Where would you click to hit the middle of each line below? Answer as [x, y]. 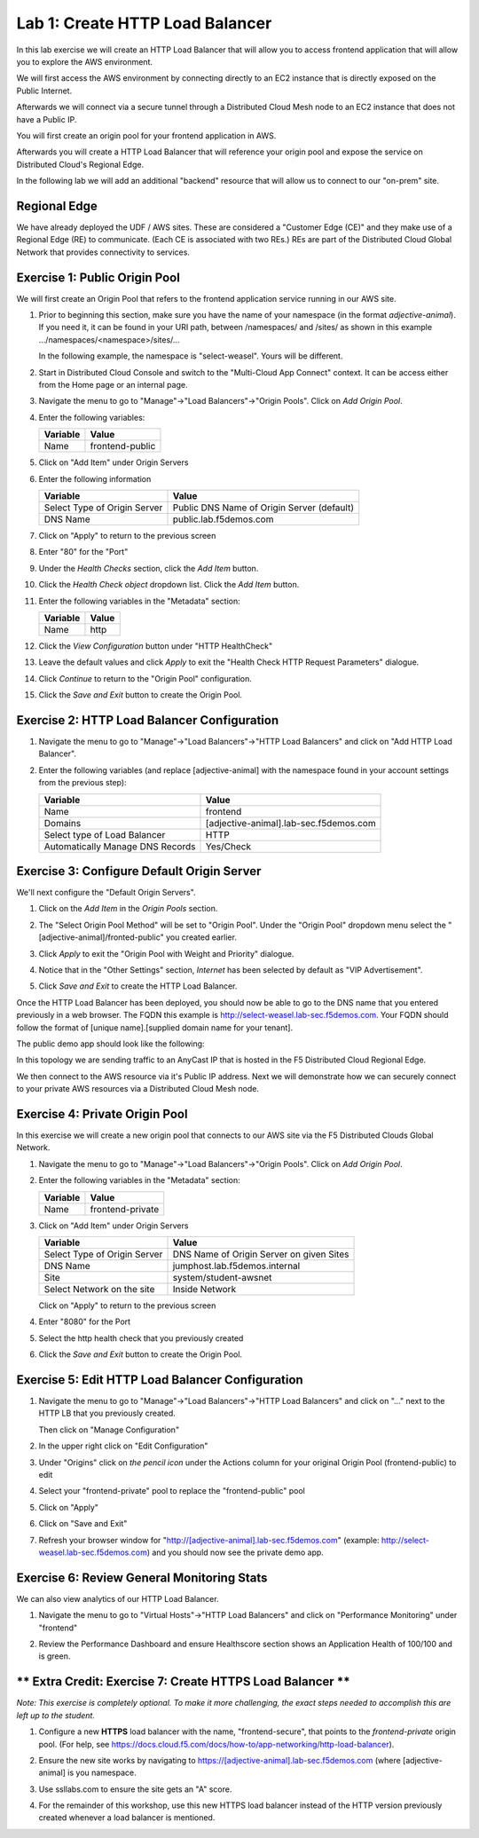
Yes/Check [228, 846]
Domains [63, 823]
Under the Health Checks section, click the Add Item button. [149, 568]
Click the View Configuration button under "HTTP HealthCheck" [156, 646]
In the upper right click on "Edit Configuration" [123, 1446]
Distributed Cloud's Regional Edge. [80, 164]
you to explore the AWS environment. [85, 61]
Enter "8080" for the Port [85, 1321]
